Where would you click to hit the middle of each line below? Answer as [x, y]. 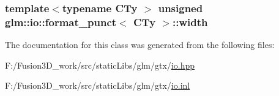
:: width [190, 22]
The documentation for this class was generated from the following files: [140, 45]
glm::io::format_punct [61, 22]
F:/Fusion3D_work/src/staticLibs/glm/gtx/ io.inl [98, 85]
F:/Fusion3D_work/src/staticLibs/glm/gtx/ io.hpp [100, 65]
